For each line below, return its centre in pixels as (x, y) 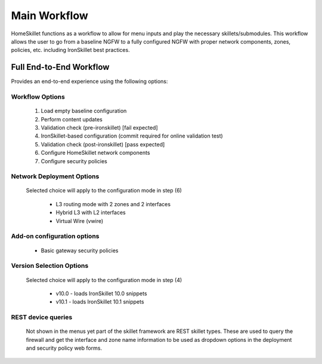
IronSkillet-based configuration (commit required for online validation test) (132, 136)
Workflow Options (38, 97)
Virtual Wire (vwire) (80, 221)
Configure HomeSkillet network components (95, 153)
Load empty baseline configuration (84, 111)
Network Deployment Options (55, 176)
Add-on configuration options (55, 236)
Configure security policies (74, 161)
